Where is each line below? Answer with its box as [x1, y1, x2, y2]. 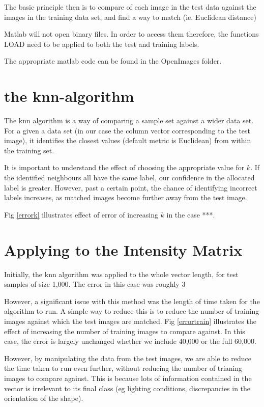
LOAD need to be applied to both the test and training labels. [4, 38, 199, 49]
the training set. [4, 145, 54, 155]
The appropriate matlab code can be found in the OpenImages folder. [4, 56, 222, 66]
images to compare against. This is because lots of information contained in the [4, 372, 252, 383]
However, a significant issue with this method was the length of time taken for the [4, 295, 260, 306]
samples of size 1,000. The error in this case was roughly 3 [4, 279, 186, 289]
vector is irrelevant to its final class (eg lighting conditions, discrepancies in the [4, 383, 251, 393]
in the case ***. [166, 209, 215, 220]
